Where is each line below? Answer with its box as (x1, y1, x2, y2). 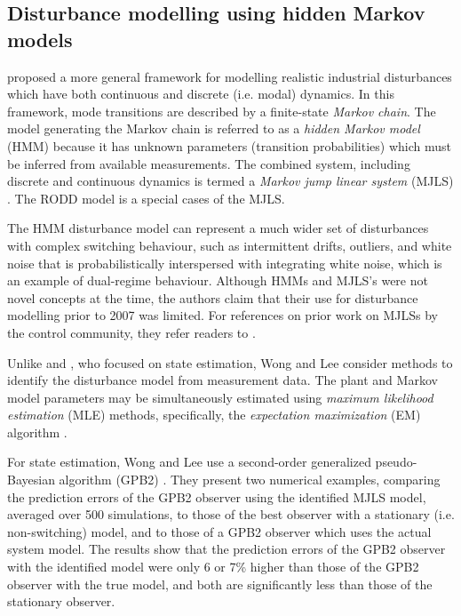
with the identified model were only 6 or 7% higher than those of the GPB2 (7, 557, 419, 576)
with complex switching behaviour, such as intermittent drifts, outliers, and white (7, 236, 452, 254)
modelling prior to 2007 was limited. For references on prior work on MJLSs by (7, 306, 438, 324)
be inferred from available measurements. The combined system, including (7, 154, 410, 172)
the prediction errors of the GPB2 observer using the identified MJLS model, (7, 487, 426, 506)
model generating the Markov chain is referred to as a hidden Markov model (7, 119, 420, 138)
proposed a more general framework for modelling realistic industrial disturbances (7, 67, 452, 85)
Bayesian (7, 470, 55, 489)
